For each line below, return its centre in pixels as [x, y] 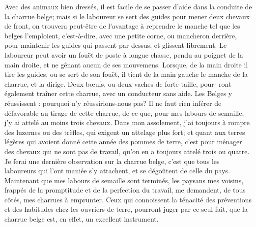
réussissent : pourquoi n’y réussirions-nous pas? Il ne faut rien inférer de [113, 103]
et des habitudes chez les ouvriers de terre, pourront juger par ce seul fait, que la [126, 209]
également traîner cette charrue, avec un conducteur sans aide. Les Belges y [118, 93]
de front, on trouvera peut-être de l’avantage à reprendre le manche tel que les [122, 26]
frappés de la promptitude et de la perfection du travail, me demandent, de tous [125, 190]
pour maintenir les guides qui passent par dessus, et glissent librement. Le [116, 45]
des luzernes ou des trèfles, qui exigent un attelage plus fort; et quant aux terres [125, 132]
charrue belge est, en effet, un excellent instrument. [82, 219]
